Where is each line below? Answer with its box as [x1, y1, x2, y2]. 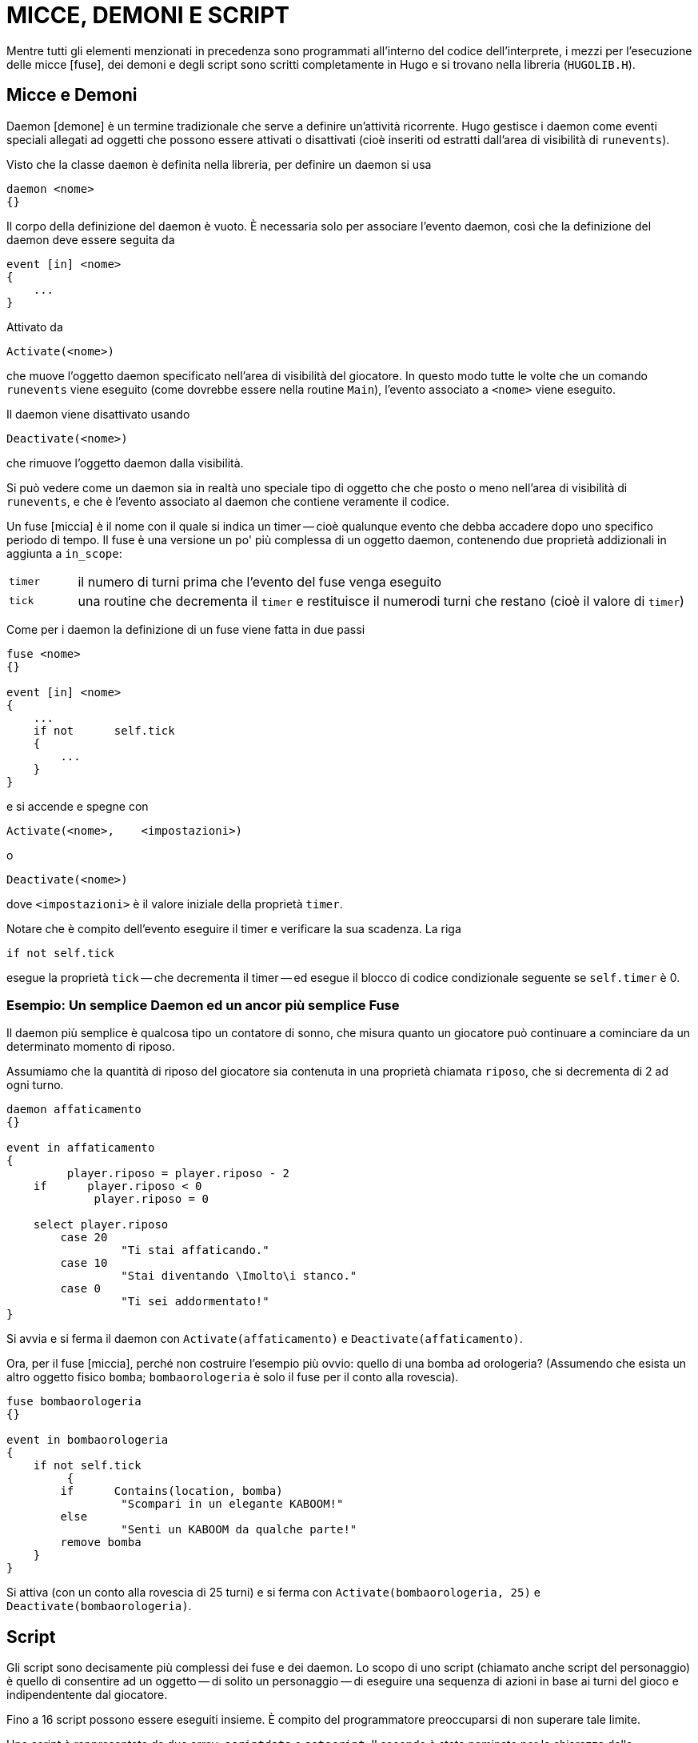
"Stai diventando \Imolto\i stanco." [121, 1269, 357, 1283]
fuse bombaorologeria [6, 1395, 142, 1408]
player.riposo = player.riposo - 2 [66, 1167, 290, 1180]
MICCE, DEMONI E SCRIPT [6, 2, 289, 29]
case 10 [60, 1256, 108, 1270]
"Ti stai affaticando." [121, 1244, 269, 1257]
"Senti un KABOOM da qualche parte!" [121, 1523, 357, 1537]
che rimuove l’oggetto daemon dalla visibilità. [6, 455, 244, 470]
